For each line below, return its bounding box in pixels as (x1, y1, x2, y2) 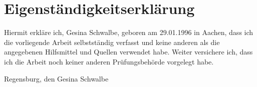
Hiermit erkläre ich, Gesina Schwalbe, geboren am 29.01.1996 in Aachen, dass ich (4, 27, 253, 37)
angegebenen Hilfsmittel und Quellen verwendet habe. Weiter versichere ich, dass (4, 46, 253, 57)
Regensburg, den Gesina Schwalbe (4, 73, 109, 83)
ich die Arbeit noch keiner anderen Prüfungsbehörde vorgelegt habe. (4, 56, 214, 66)
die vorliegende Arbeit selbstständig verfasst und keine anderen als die (4, 36, 220, 47)
